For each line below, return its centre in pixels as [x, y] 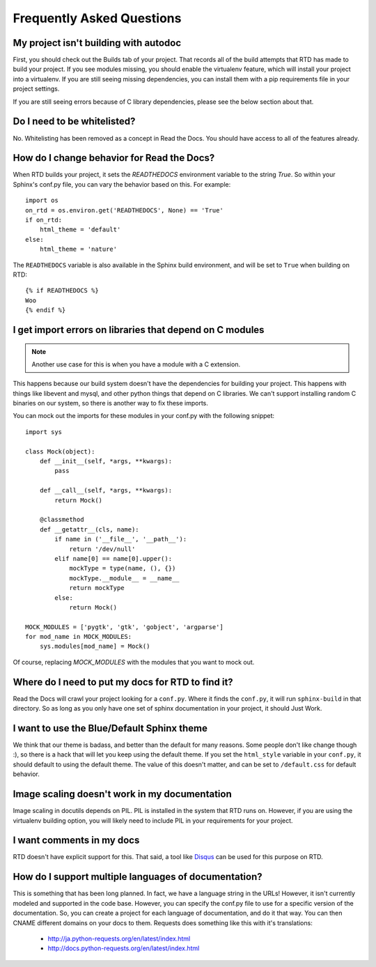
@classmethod [62, 520]
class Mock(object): [60, 451]
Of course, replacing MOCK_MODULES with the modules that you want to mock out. [134, 662]
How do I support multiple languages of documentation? [138, 877]
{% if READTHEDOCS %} [62, 291]
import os [42, 201]
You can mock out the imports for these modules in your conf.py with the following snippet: [144, 416]
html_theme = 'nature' [78, 249]
